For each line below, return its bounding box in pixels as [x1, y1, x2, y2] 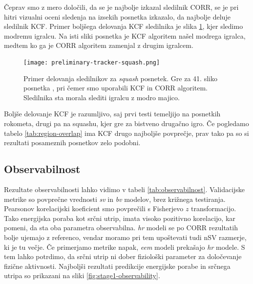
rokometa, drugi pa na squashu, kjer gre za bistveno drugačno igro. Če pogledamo [4, 118, 249, 128]
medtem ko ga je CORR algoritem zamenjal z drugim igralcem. [4, 40, 193, 50]
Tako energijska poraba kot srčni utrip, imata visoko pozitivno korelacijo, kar [4, 213, 235, 223]
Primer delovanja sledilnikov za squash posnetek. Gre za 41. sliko [23, 73, 217, 83]
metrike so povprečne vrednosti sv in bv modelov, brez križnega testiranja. [4, 194, 226, 204]
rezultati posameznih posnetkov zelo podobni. [4, 137, 141, 148]
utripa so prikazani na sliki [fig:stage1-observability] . [4, 270, 160, 281]
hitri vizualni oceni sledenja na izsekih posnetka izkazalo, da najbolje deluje [4, 11, 231, 22]
